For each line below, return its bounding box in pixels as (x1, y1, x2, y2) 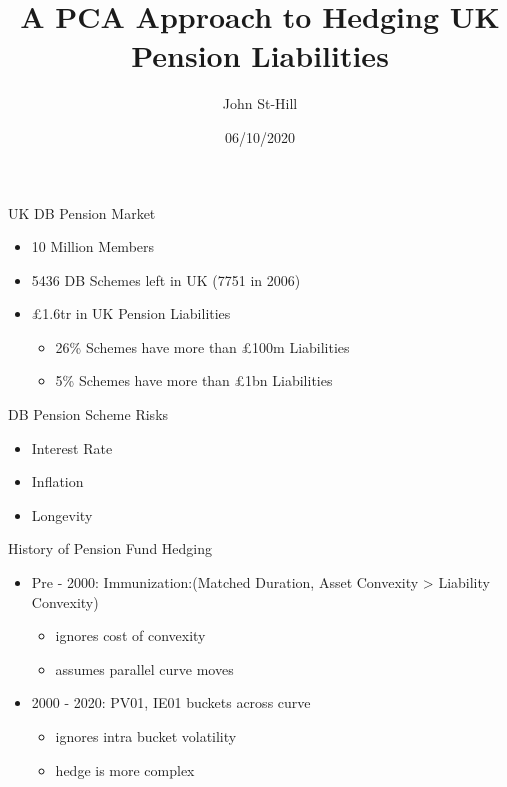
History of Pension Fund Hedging (8, 538, 213, 559)
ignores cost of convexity (55, 625, 206, 646)
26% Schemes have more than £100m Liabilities (55, 336, 350, 357)
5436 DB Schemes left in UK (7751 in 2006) (31, 269, 301, 290)
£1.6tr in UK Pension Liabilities (31, 303, 231, 324)
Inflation (31, 471, 84, 492)
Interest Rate (31, 437, 113, 458)
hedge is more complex (55, 759, 195, 780)
